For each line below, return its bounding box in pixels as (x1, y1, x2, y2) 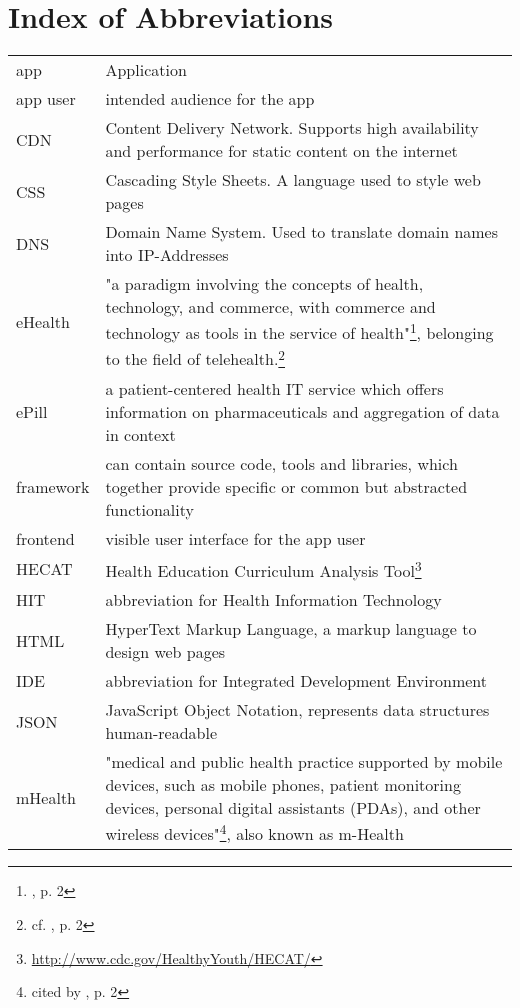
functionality (105, 497, 194, 521)
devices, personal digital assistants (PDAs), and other (105, 796, 481, 820)
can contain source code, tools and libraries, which (105, 451, 458, 475)
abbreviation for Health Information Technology (105, 588, 442, 612)
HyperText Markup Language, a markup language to (105, 617, 477, 641)
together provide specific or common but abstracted (105, 474, 468, 498)
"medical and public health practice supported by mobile (105, 750, 503, 774)
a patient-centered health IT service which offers (105, 376, 444, 400)
